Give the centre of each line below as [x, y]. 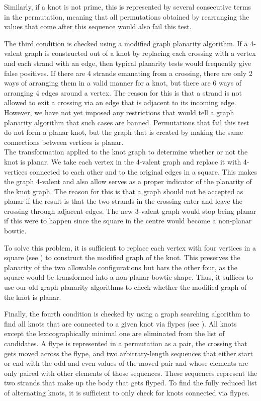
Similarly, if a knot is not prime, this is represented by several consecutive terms [128, 7]
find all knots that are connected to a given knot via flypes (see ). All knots [120, 323]
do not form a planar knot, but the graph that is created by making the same [124, 132]
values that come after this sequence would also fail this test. [98, 26]
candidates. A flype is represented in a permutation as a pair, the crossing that [126, 343]
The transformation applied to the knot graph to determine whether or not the [126, 152]
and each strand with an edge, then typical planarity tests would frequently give [128, 63]
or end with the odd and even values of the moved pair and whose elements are [126, 363]
